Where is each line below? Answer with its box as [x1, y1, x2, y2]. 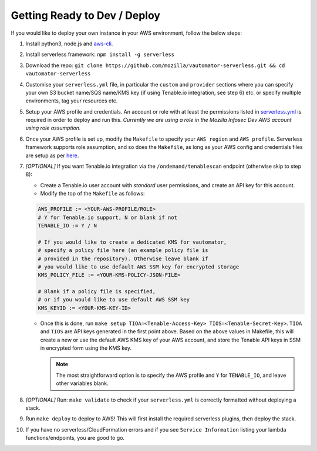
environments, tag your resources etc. [25, 97, 118, 104]
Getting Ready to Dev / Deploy [11, 9, 161, 22]
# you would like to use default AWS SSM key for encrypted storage [38, 263, 240, 270]
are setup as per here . [25, 152, 79, 159]
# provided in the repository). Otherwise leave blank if [38, 255, 208, 262]
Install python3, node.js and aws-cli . [25, 40, 113, 47]
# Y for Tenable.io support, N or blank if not [38, 214, 177, 221]
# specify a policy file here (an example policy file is [38, 247, 208, 254]
